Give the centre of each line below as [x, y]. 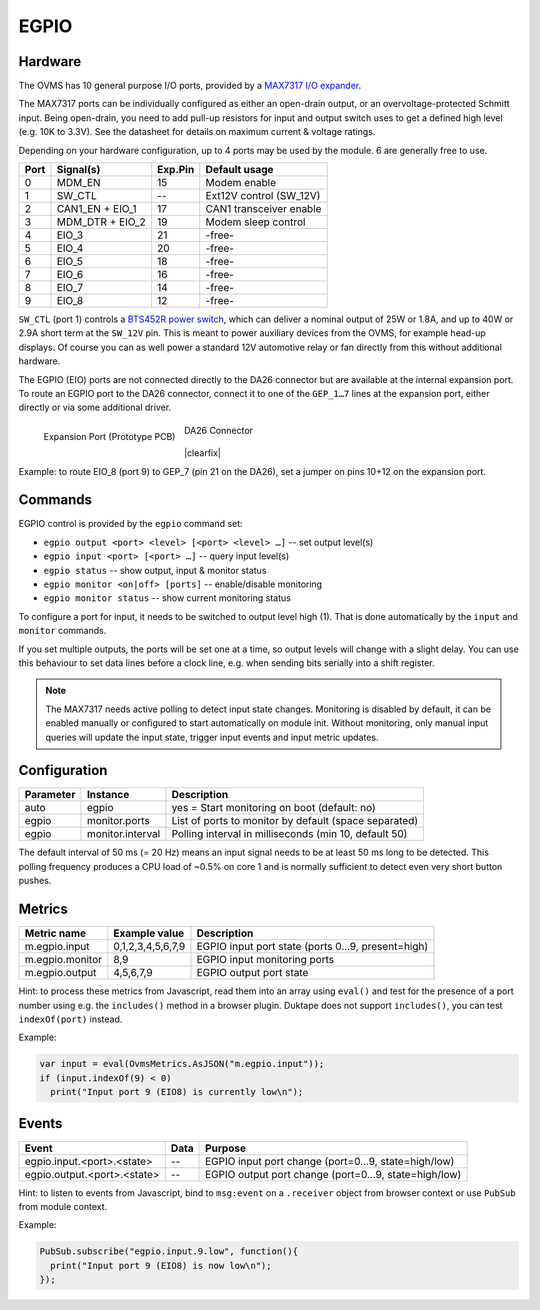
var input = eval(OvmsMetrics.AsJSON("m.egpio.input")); [182, 1064]
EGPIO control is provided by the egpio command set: [131, 524]
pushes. [35, 881]
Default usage [239, 170]
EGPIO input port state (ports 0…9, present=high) [312, 947]
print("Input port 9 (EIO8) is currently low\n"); [177, 1092]
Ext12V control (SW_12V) [263, 196]
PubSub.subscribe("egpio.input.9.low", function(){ [169, 1251]
